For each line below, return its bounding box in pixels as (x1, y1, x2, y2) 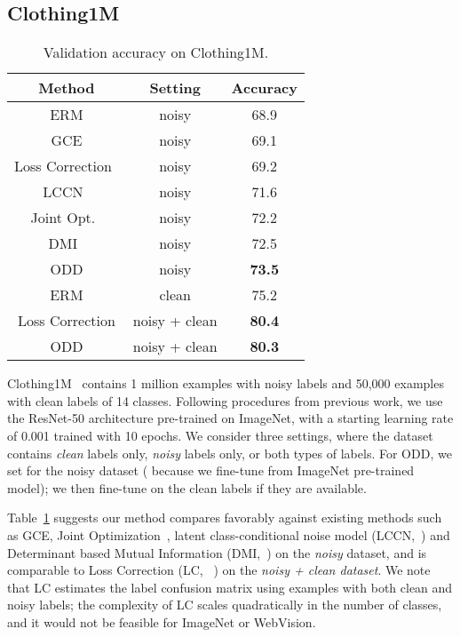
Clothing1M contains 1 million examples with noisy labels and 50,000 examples (7, 374, 444, 393)
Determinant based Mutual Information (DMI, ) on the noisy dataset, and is (7, 543, 427, 561)
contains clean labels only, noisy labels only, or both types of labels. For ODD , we (7, 443, 452, 462)
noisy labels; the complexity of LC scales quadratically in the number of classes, (7, 595, 442, 614)
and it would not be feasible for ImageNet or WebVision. (7, 612, 316, 631)
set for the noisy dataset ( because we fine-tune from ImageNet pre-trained (7, 461, 415, 480)
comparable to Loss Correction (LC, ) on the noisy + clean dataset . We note (7, 561, 431, 579)
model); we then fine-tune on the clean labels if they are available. (7, 478, 367, 497)
